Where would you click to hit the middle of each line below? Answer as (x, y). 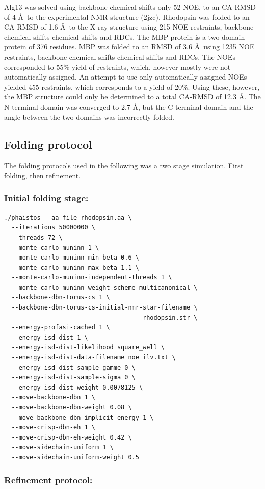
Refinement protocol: (48, 480)
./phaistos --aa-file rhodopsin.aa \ (68, 217)
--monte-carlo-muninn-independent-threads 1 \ (92, 278)
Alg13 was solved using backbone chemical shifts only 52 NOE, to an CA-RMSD (130, 7)
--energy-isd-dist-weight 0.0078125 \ (77, 387)
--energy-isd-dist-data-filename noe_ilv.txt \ (94, 358)
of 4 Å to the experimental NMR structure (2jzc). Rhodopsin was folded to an (127, 17)
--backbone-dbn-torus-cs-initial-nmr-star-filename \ (104, 308)
